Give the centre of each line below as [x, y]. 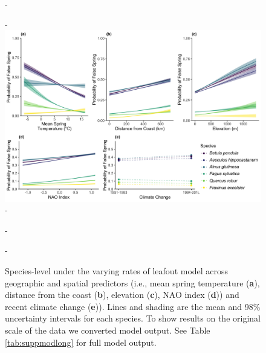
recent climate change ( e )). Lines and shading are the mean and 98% [133, 306]
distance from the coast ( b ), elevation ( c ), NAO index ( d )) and [122, 295]
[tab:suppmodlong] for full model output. [81, 342]
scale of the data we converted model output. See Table [108, 330]
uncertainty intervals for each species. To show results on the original [133, 318]
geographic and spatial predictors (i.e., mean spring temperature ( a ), [132, 282]
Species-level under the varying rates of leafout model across [117, 270]
